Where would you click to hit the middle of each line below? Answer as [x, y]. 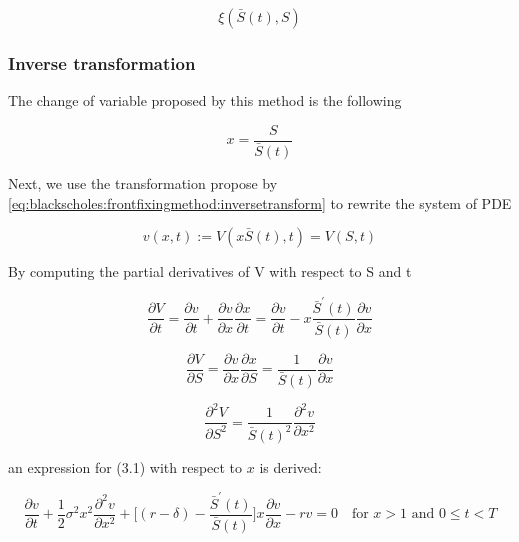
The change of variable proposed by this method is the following [205, 100]
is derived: [290, 466]
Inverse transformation [102, 62]
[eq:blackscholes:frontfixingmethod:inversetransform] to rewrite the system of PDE [260, 202]
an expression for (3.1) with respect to [125, 466]
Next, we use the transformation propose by [143, 182]
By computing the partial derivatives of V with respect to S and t [210, 271]
